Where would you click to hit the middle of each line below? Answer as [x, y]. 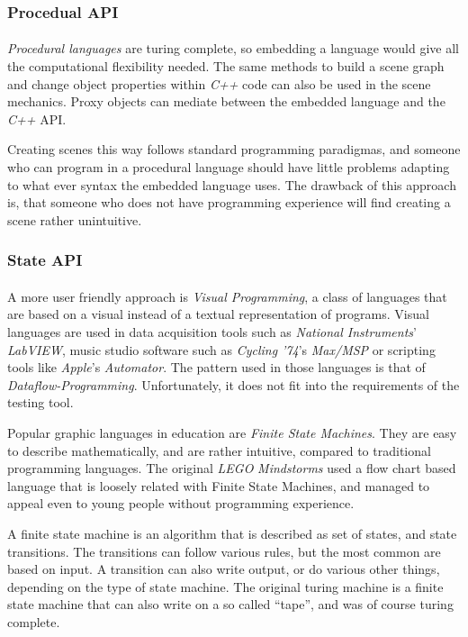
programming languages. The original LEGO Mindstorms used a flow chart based [232, 468]
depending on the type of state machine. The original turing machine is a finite [225, 586]
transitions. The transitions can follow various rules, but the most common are [224, 551]
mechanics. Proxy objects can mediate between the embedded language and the [226, 101]
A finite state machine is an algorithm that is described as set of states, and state [232, 533]
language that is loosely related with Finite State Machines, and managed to [219, 485]
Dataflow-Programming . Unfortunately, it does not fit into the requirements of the [234, 384]
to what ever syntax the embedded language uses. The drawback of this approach [232, 184]
